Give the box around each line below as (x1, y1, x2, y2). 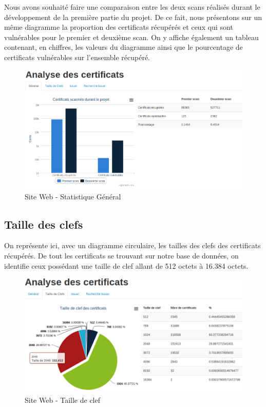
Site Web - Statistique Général (25, 191, 121, 201)
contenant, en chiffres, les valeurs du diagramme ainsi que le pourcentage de (4, 42, 243, 52)
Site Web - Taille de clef (25, 394, 100, 405)
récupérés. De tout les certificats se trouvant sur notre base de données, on (4, 250, 239, 261)
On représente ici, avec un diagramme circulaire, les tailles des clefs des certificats (4, 240, 261, 251)
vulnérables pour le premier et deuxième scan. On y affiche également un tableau (4, 31, 259, 42)
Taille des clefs (4, 216, 83, 232)
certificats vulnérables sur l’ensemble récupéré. (4, 51, 150, 62)
